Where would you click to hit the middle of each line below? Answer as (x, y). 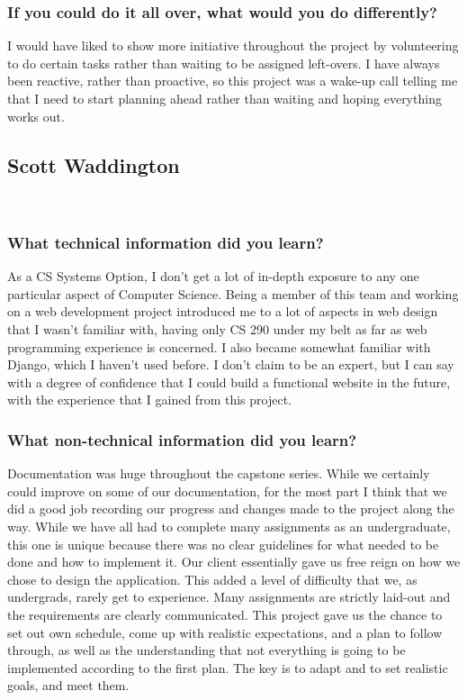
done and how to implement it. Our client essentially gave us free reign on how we (234, 562)
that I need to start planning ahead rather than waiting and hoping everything (225, 98)
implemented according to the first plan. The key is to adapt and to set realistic (228, 667)
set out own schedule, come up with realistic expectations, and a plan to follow (225, 632)
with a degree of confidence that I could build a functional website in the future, (229, 382)
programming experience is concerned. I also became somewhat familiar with (219, 346)
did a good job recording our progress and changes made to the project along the (231, 509)
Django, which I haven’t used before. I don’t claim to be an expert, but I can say (231, 364)
